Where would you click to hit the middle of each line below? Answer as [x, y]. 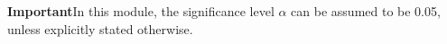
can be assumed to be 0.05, [366, 11]
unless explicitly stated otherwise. [100, 28]
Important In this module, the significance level [141, 11]
